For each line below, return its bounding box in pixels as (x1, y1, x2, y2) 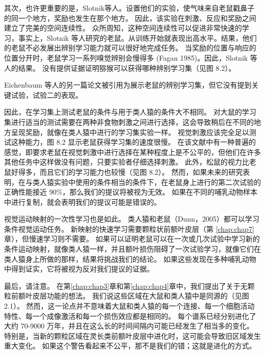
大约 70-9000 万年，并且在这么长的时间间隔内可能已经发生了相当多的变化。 (4, 320, 254, 331)
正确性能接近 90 (4, 186, 57, 197)
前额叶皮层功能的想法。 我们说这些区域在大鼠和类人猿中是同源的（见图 (11, 290, 249, 301)
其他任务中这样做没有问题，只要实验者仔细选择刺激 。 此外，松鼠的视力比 (4, 156, 249, 167)
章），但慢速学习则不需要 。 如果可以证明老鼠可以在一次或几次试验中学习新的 (4, 233, 260, 244)
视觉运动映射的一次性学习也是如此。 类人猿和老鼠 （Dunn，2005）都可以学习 (4, 213, 259, 224)
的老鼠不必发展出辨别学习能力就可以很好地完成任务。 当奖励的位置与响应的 (4, 42, 256, 53)
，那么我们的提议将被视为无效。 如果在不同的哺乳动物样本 (62, 186, 258, 197)
